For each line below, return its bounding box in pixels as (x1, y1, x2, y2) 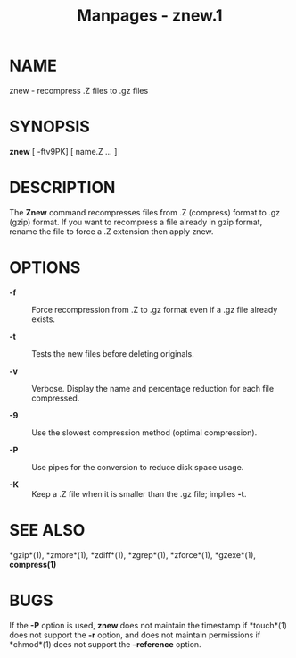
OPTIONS (9, 257, 81, 277)
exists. (31, 314, 56, 325)
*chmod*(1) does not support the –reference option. (9, 638, 202, 649)
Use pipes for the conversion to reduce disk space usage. (31, 461, 244, 472)
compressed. (31, 392, 80, 403)
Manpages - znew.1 (77, 5, 223, 26)
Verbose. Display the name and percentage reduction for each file (31, 383, 275, 393)
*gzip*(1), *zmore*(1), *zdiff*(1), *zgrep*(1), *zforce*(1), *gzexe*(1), (9, 549, 257, 560)
